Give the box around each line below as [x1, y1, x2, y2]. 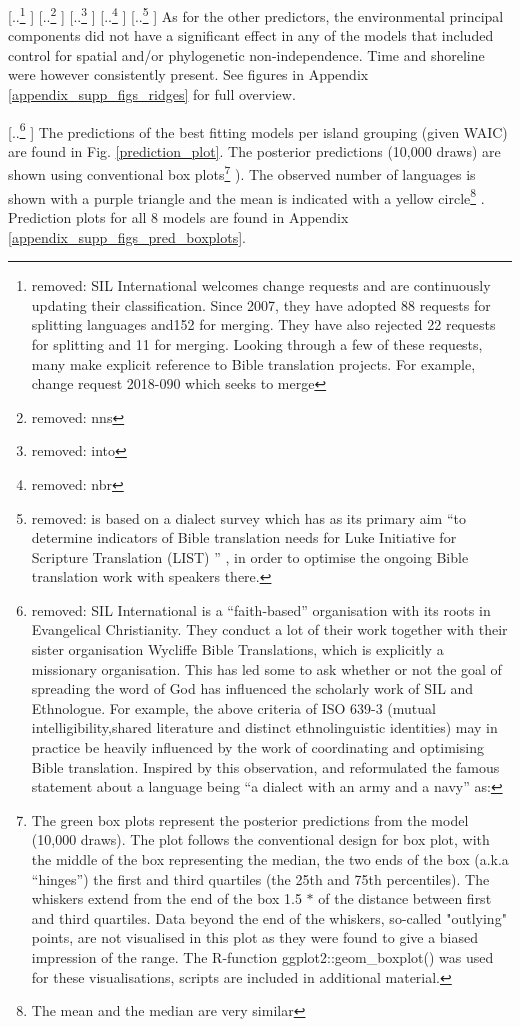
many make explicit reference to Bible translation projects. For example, [31, 353, 476, 374]
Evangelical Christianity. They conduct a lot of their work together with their [31, 619, 508, 640]
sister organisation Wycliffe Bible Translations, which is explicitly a [31, 639, 444, 660]
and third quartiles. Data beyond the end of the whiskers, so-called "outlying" [31, 907, 507, 928]
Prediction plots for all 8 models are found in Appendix [8, 206, 349, 227]
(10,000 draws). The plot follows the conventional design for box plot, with [31, 829, 490, 850]
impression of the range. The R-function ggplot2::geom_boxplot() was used [31, 946, 494, 967]
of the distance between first [318, 888, 492, 909]
